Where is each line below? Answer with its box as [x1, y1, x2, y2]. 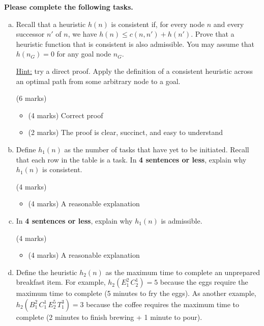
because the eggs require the [160, 277, 248, 287]
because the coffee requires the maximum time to [86, 298, 240, 309]
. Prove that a [191, 29, 234, 39]
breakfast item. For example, [16, 277, 106, 287]
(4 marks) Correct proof [28, 110, 103, 120]
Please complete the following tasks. [4, 2, 133, 12]
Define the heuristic [16, 266, 77, 277]
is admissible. [161, 215, 202, 226]
